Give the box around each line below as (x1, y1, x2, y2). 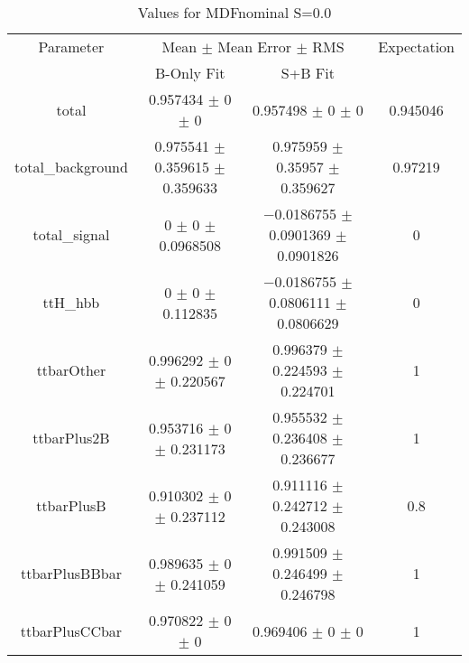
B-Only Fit (155, 62, 225, 83)
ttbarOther (36, 360, 106, 380)
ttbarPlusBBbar (20, 563, 122, 584)
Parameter (38, 36, 105, 57)
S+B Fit (280, 62, 335, 83)
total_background (14, 156, 128, 177)
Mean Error (217, 36, 292, 57)
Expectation (378, 36, 455, 57)
